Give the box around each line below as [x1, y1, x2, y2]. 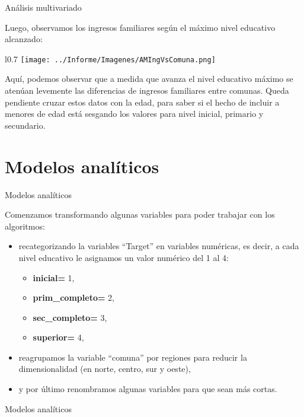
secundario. [5, 119, 46, 131]
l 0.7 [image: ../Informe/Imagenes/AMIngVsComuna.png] [5, 52, 216, 65]
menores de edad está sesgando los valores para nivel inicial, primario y [5, 107, 264, 120]
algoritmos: [5, 219, 45, 232]
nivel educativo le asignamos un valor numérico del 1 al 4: [18, 251, 229, 263]
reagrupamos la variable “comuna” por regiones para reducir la [18, 351, 247, 363]
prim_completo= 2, [33, 291, 115, 304]
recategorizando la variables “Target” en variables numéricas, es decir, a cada [18, 240, 299, 252]
